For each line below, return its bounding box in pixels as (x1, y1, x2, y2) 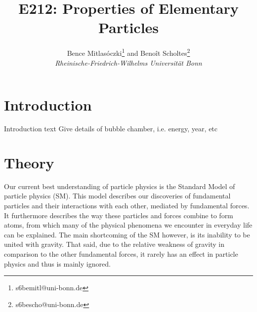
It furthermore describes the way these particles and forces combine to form (4, 210, 233, 220)
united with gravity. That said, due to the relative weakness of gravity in (4, 239, 225, 249)
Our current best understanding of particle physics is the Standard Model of (4, 181, 235, 191)
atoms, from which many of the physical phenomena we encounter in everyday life (4, 220, 253, 230)
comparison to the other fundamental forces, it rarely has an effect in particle (4, 248, 238, 259)
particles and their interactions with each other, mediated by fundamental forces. (4, 200, 250, 210)
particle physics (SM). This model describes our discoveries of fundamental (4, 191, 231, 201)
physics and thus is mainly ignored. (4, 258, 111, 269)
